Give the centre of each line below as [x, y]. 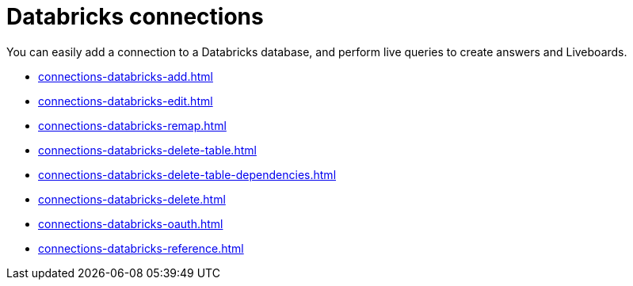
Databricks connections [135, 17]
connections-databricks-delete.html [132, 199]
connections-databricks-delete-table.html [147, 150]
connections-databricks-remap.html [132, 125]
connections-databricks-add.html [126, 76]
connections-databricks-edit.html [126, 101]
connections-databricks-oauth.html [131, 223]
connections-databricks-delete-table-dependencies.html [187, 174]
